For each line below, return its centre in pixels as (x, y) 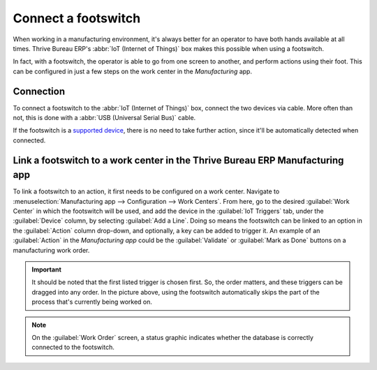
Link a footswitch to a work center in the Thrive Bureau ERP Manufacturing (178, 160)
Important (47, 269)
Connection (39, 91)
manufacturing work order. (51, 250)
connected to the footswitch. (73, 347)
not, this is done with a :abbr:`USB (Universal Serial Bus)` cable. (104, 118)
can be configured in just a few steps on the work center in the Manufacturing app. (133, 71)
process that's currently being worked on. (92, 302)
